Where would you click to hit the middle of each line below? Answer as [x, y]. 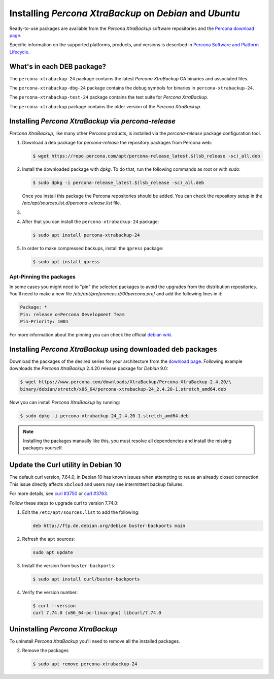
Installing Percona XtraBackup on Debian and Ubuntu [125, 13]
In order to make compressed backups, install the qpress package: [93, 249]
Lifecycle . [20, 52]
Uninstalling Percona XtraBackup [63, 629]
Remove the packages [45, 651]
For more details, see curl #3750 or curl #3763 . [59, 493]
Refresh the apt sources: [48, 539]
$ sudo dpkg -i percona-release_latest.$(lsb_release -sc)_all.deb [118, 183]
